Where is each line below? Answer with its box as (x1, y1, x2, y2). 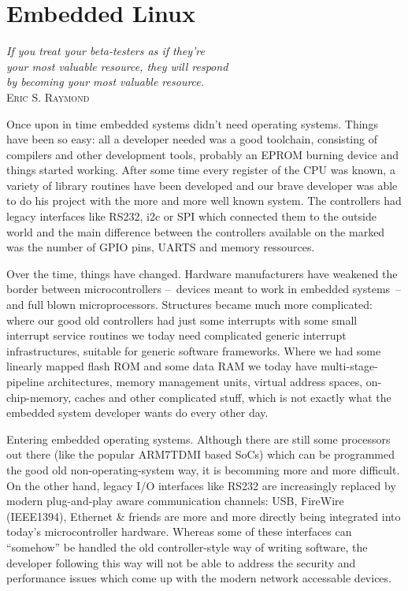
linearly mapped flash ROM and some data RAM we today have (6, 358, 317, 374)
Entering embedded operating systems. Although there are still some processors (6, 430, 391, 447)
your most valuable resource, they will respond (6, 58, 228, 74)
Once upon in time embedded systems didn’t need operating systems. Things (6, 115, 378, 132)
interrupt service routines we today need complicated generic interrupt (6, 327, 347, 344)
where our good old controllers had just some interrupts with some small (6, 311, 358, 328)
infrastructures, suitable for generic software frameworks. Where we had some (6, 342, 381, 359)
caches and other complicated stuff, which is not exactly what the (74, 388, 391, 405)
